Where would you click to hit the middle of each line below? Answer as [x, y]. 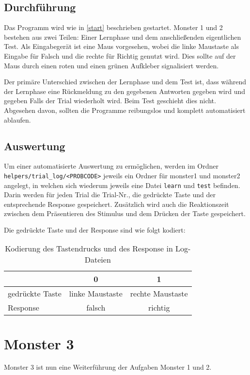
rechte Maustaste [159, 293]
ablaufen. [17, 119]
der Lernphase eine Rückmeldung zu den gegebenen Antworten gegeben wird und [125, 91]
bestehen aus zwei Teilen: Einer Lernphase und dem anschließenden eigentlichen [123, 37]
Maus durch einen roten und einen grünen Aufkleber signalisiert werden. [111, 65]
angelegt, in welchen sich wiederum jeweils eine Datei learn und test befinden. [122, 185]
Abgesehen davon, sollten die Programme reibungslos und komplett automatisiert [125, 110]
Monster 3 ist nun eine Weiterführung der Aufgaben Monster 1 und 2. [108, 367]
